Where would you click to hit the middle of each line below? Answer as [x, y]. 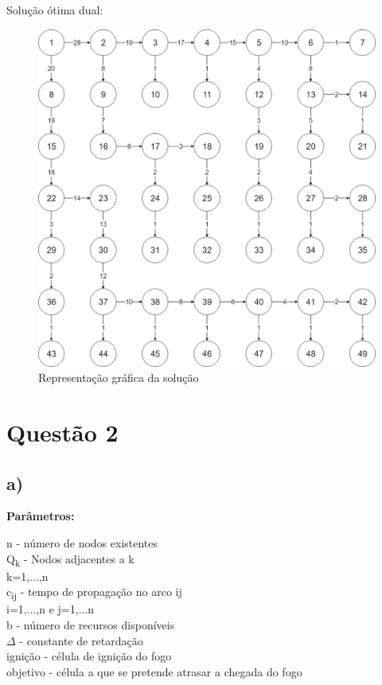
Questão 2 [62, 432]
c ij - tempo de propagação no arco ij [94, 593]
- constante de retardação [81, 640]
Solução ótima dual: [55, 10]
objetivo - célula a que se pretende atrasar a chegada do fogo [154, 671]
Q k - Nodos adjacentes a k [70, 559]
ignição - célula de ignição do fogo [89, 656]
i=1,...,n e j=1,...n [51, 609]
